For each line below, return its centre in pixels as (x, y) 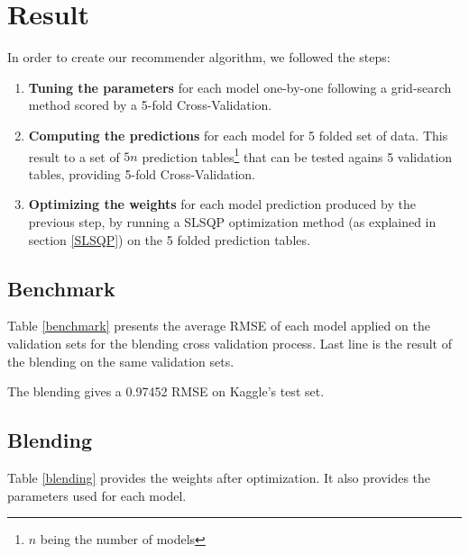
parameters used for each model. (97, 495)
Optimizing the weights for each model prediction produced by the (222, 204)
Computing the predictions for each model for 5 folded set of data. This (238, 135)
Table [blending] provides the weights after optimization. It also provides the (219, 477)
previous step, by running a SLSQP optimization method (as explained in (232, 221)
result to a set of (74, 156)
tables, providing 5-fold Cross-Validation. (142, 173)
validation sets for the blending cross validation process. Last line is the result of (230, 343)
